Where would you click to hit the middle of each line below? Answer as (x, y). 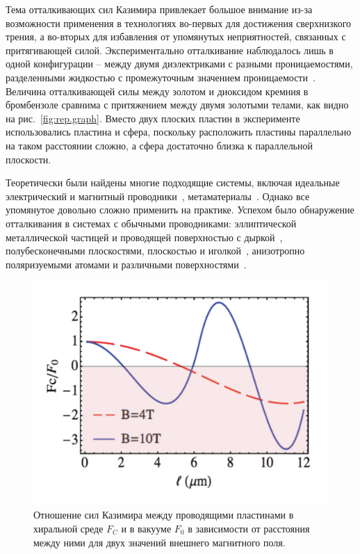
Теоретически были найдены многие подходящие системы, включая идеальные (173, 182)
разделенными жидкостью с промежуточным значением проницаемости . (161, 77)
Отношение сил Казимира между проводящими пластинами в (164, 515)
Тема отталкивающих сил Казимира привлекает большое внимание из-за (159, 9)
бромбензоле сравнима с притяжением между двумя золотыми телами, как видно (177, 105)
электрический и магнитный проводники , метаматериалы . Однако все (158, 196)
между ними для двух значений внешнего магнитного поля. (159, 542)
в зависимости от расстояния (249, 529)
